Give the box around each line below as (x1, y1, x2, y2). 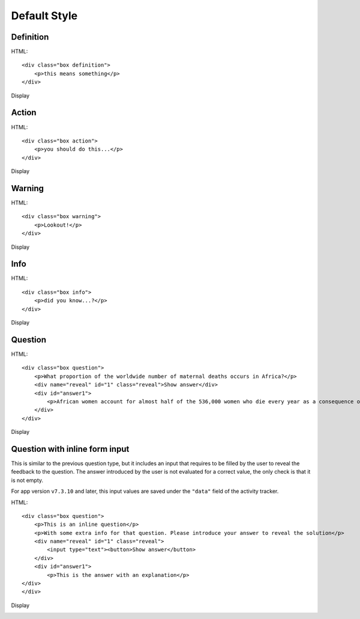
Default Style (11, 9, 78, 22)
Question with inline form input (11, 444, 130, 454)
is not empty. (11, 477, 44, 484)
